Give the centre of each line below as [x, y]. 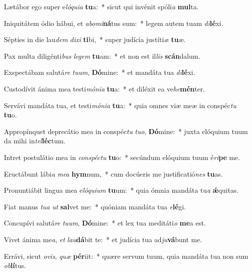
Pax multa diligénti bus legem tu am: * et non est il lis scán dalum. [102, 56]
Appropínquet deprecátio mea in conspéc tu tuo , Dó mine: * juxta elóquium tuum [126, 131]
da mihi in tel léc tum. [35, 141]
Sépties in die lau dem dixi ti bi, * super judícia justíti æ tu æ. [95, 39]
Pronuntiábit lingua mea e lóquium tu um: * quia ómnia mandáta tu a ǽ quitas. [121, 190]
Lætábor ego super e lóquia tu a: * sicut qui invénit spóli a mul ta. [101, 6]
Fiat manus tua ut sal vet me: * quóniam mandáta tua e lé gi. [95, 206]
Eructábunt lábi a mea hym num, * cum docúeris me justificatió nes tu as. [113, 173]
